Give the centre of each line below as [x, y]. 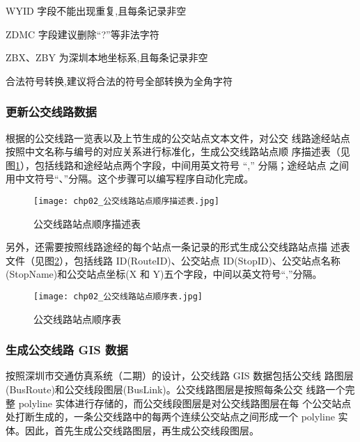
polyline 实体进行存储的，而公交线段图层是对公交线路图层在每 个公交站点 [185, 403]
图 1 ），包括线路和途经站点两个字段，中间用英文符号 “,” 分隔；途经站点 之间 [178, 165]
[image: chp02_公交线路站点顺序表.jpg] [118, 297]
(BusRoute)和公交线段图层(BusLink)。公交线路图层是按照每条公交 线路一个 [175, 389]
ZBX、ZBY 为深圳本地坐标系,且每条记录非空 [107, 57]
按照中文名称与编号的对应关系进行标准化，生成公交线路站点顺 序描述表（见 [178, 151]
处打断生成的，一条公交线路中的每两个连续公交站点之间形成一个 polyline [170, 417]
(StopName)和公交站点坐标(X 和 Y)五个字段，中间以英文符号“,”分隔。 [164, 274]
